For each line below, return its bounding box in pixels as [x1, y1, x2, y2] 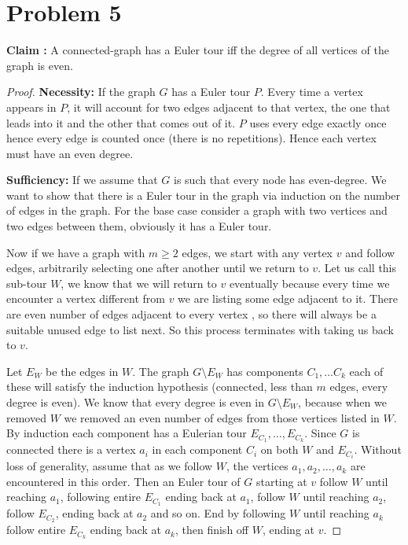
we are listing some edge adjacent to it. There [178, 290, 398, 307]
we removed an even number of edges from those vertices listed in [64, 409, 380, 425]
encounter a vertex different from [6, 290, 165, 307]
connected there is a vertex [6, 441, 136, 458]
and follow [345, 244, 395, 260]
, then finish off [175, 521, 248, 538]
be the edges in [46, 363, 119, 379]
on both [260, 441, 299, 458]
